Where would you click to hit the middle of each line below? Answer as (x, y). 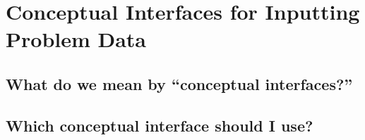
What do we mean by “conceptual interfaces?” (179, 83)
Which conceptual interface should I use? (160, 125)
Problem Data (76, 39)
